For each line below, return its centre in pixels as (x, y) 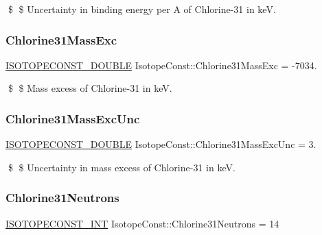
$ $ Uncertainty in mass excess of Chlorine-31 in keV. (122, 167)
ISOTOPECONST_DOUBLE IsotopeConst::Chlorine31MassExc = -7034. (161, 65)
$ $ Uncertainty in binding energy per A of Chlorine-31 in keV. (142, 9)
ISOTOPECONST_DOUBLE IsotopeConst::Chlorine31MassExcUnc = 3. (161, 144)
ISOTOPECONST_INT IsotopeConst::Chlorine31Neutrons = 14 (142, 223)
